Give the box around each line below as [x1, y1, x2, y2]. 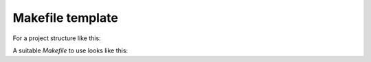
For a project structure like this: [12, 34, 101, 42]
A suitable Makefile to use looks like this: [12, 46, 128, 55]
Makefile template [12, 10, 118, 25]
